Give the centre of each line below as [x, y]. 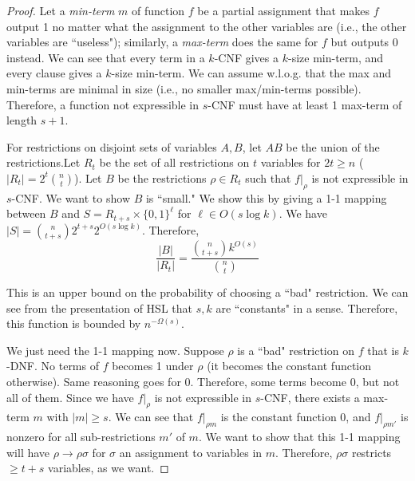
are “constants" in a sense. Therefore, [307, 308]
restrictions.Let [43, 162]
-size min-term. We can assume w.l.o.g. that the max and [251, 73]
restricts [372, 452]
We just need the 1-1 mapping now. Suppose [115, 350]
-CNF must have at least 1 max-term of [305, 104]
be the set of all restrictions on [174, 162]
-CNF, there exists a [310, 397]
